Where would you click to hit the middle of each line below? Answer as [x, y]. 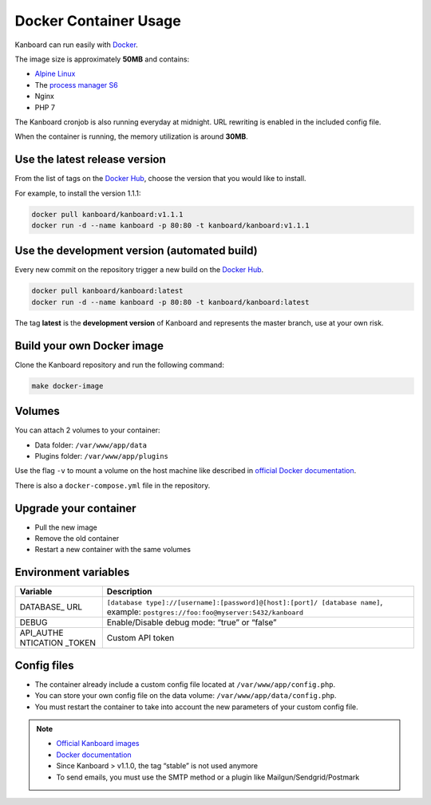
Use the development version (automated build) [136, 251]
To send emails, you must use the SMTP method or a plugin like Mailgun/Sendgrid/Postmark [208, 777]
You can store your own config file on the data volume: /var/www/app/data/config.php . [186, 696]
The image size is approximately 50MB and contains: [102, 59]
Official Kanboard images [98, 744]
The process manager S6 [77, 85]
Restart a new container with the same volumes [113, 550]
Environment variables [72, 572]
